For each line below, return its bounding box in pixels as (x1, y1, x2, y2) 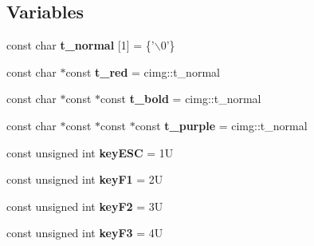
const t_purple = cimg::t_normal (135, 117, 308, 133)
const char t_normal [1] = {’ (6, 37, 155, 54)
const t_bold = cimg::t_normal (100, 90, 261, 107)
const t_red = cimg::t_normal (65, 63, 220, 80)
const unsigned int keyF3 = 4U (6, 224, 163, 241)
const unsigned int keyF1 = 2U (6, 171, 163, 188)
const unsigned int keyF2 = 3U (6, 197, 163, 214)
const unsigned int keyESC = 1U (6, 144, 174, 161)
